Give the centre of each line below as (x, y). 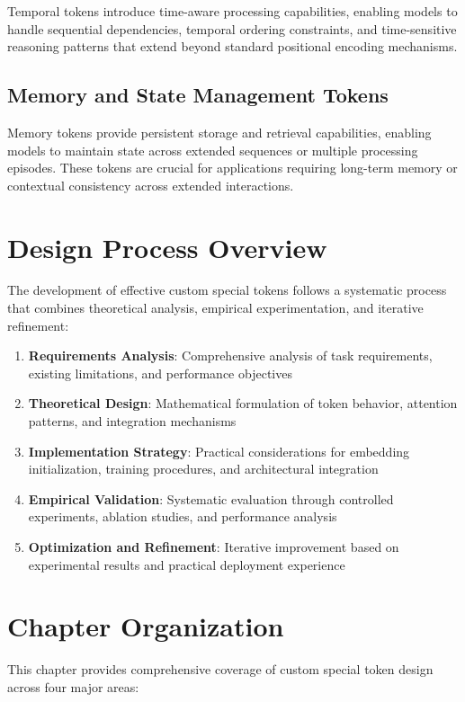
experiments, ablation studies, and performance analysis (183, 516)
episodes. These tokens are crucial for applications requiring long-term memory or (232, 168)
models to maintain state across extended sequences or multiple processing (213, 150)
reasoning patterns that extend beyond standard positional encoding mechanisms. (232, 46)
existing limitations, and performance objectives (160, 373)
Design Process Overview (167, 247)
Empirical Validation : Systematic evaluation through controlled (211, 498)
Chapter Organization (146, 626)
